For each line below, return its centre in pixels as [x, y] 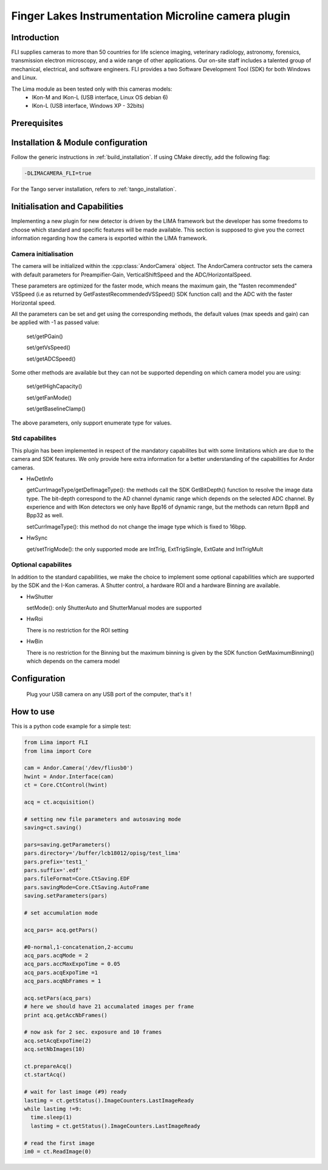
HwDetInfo [40, 479]
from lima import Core [58, 751]
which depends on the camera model [73, 661]
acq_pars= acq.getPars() [61, 930]
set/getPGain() [45, 336]
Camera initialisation [43, 254]
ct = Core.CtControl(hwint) [66, 785]
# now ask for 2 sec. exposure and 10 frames [93, 1032]
